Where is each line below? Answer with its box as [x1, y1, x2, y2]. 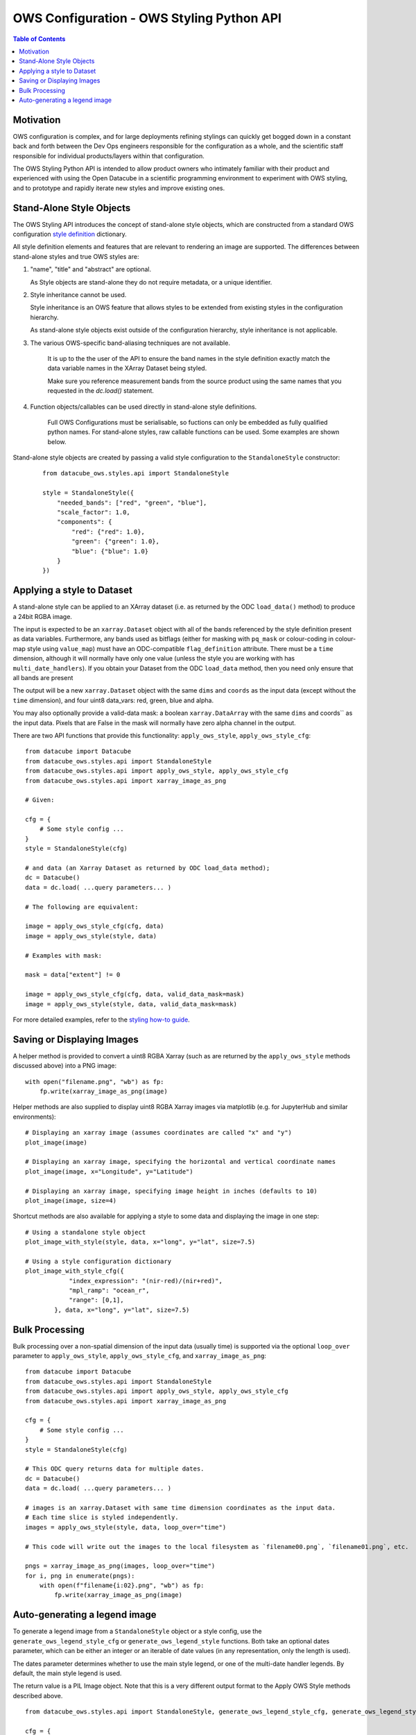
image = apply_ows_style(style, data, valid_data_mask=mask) [25, 1000, 237, 1008]
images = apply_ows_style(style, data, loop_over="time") [25, 1523, 227, 1531]
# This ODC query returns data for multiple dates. [25, 1465, 205, 1473]
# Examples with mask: [25, 951, 103, 959]
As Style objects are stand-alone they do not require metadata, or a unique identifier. [30, 278, 272, 286]
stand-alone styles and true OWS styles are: [12, 252, 139, 260]
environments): [12, 1112, 56, 1121]
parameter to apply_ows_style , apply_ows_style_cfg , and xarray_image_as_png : [12, 1352, 267, 1360]
